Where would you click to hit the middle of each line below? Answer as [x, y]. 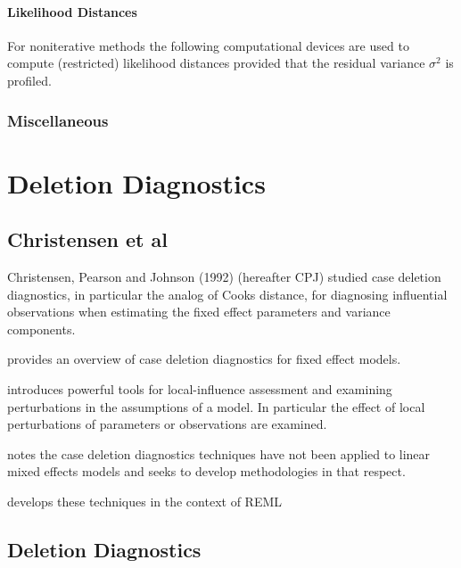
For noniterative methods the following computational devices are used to [208, 45]
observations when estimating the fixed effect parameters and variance [199, 312]
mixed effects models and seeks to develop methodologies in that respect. [206, 471]
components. [41, 329]
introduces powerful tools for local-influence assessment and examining [200, 388]
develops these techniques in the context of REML [145, 501]
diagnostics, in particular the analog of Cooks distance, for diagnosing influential [227, 294]
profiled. [29, 80]
